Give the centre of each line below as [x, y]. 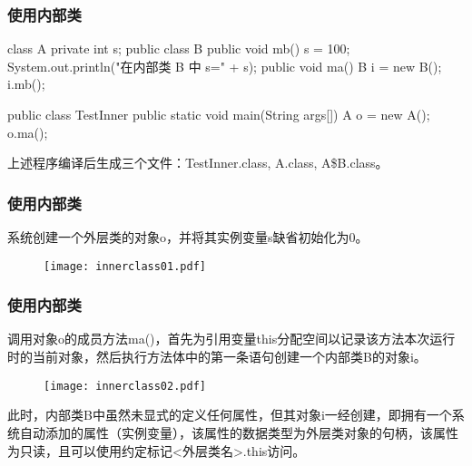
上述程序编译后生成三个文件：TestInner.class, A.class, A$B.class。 [198, 163]
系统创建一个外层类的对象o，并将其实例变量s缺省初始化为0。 [188, 237]
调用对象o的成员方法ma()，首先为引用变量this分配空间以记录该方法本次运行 [231, 339]
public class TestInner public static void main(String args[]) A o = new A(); [219, 114]
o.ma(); [28, 132]
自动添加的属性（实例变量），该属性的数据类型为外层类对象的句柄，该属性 [239, 432]
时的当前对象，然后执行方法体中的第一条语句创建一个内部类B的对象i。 [217, 357]
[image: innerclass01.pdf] [125, 266]
